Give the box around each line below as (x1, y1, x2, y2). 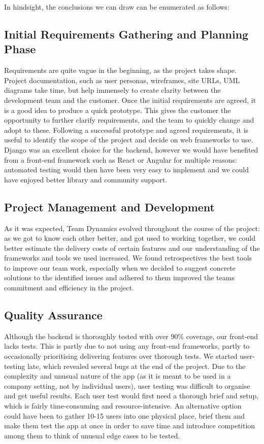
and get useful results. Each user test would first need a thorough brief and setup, (4, 390, 259, 401)
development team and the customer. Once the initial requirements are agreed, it (4, 94, 256, 105)
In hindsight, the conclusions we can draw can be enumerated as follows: (4, 2, 229, 12)
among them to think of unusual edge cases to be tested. (4, 430, 180, 440)
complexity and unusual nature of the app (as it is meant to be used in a (4, 371, 231, 381)
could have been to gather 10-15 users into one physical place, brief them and (4, 410, 245, 421)
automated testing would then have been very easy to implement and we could (4, 164, 249, 175)
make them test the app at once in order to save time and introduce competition (4, 420, 255, 431)
